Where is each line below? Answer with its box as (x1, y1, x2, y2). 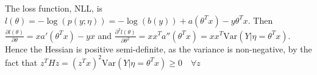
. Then (248, 13, 273, 26)
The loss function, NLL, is (5, 2, 103, 14)
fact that (5, 55, 38, 68)
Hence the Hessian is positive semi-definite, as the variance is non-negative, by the (5, 42, 312, 55)
